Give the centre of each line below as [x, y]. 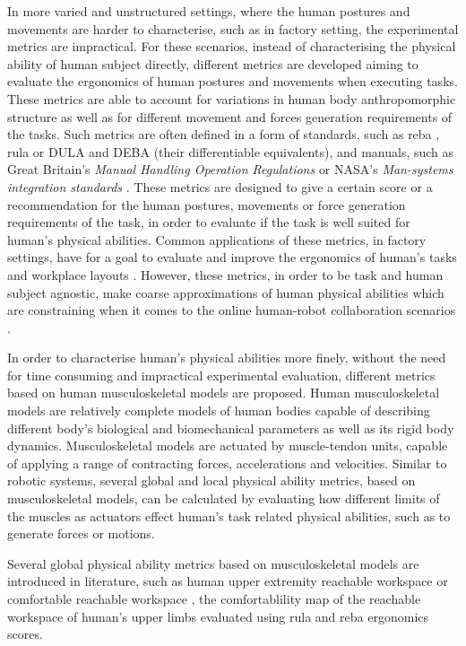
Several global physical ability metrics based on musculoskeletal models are [213, 563]
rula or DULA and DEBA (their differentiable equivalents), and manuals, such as [231, 151]
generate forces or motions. [81, 533]
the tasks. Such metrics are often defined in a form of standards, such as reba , [224, 134]
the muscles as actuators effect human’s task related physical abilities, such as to [229, 515]
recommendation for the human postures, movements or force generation [207, 204]
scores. [25, 634]
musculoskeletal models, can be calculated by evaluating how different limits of [224, 498]
